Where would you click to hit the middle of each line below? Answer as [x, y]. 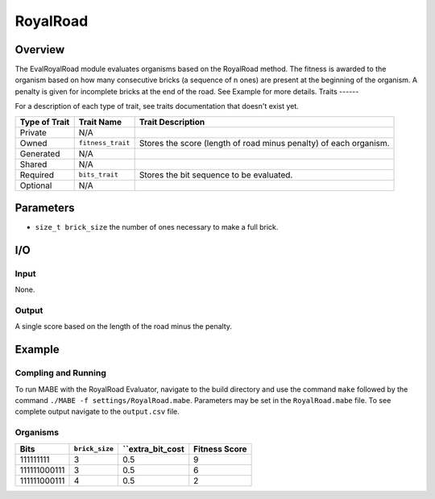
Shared [33, 164]
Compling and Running [60, 373]
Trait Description [172, 122]
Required [37, 175]
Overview [40, 50]
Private [33, 132]
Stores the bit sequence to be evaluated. [216, 175]
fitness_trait [104, 143]
